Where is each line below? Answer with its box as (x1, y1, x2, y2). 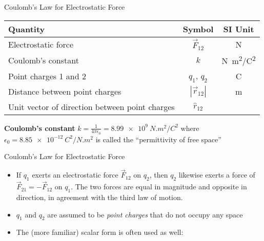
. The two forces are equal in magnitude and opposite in (71, 181, 247, 192)
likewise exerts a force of (178, 169, 255, 180)
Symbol (182, 23, 214, 35)
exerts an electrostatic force (32, 169, 118, 180)
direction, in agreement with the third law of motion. (16, 192, 183, 203)
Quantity (8, 23, 45, 35)
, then (149, 169, 168, 180)
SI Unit (223, 23, 254, 35)
